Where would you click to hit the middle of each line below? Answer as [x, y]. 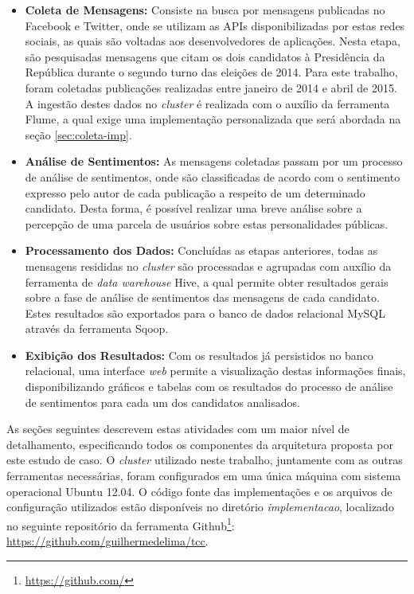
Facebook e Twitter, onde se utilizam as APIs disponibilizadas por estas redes [215, 25]
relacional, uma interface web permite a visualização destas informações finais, [215, 371]
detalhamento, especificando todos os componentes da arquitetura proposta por [200, 444]
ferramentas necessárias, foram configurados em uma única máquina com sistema [204, 476]
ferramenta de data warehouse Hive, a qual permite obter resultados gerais [207, 281]
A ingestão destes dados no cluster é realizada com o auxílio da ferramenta [207, 103]
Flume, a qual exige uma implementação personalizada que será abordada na [213, 119]
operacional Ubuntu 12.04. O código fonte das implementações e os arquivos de [199, 491]
